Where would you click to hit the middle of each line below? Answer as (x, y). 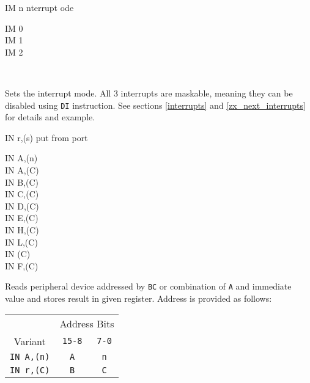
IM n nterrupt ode (39, 7)
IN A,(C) (22, 170)
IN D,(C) (22, 206)
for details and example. (50, 117)
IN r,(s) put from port (46, 137)
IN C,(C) (22, 194)
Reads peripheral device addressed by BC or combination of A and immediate (148, 286)
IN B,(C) (22, 182)
